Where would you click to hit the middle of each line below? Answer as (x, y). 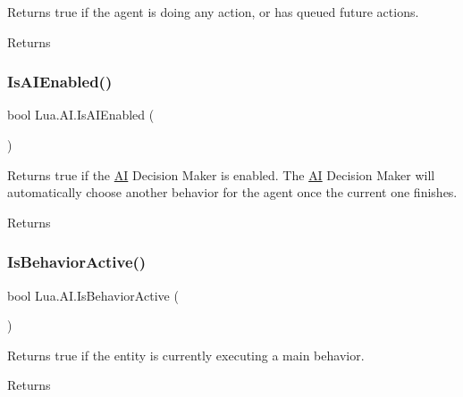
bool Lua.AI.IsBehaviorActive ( (93, 295)
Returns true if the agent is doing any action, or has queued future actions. (213, 12)
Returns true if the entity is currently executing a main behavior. (186, 355)
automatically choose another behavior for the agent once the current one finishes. (232, 192)
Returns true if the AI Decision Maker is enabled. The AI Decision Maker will (221, 174)
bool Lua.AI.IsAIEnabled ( (81, 115)
